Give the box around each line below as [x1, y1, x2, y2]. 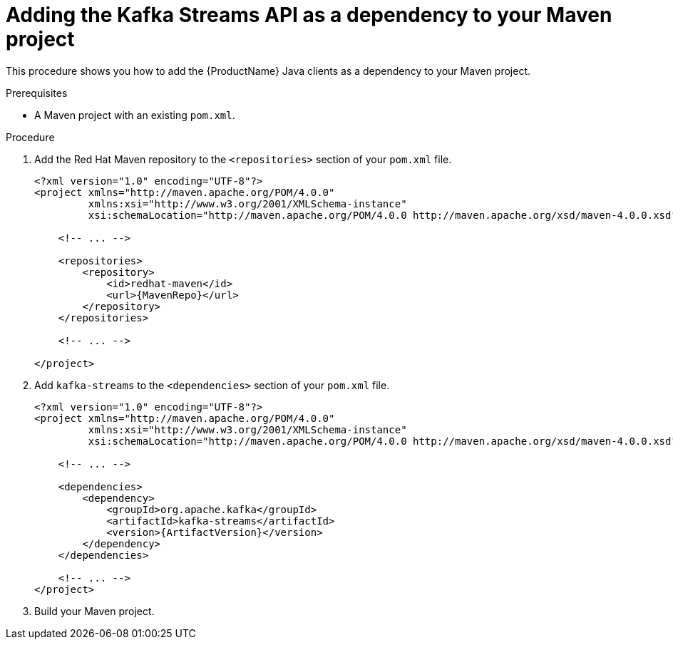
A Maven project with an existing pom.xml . [34, 108, 235, 121]
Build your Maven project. [34, 604, 155, 617]
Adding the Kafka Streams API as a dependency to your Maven [6, 3, 612, 27]
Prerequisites [6, 86, 68, 99]
